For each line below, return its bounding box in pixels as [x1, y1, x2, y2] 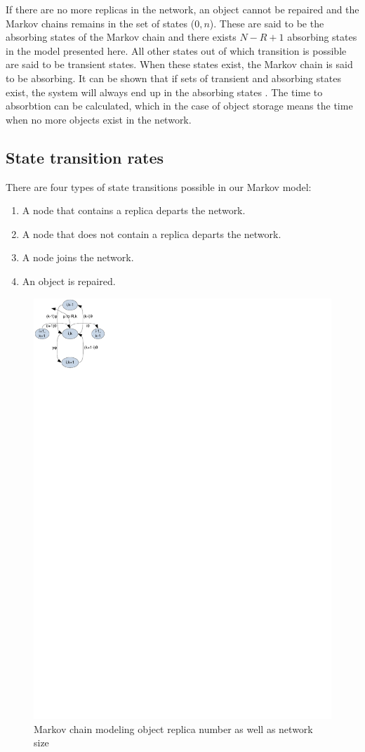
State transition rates [6, 146, 164, 168]
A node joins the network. [22, 250, 134, 265]
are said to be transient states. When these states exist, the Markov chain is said [6, 57, 353, 72]
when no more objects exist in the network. [6, 112, 192, 126]
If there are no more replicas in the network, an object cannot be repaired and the [6, 2, 359, 16]
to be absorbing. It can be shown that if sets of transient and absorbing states [6, 70, 341, 85]
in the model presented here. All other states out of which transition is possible [6, 43, 347, 58]
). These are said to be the [209, 15, 324, 30]
